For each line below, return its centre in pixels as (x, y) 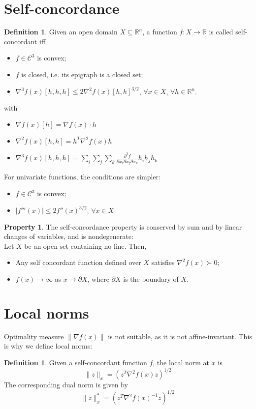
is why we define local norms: (48, 346)
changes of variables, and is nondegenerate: (69, 236)
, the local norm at (181, 362)
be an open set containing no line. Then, (85, 246)
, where (98, 279)
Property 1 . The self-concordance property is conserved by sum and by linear (123, 226)
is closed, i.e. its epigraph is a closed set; (82, 74)
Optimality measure (34, 336)
